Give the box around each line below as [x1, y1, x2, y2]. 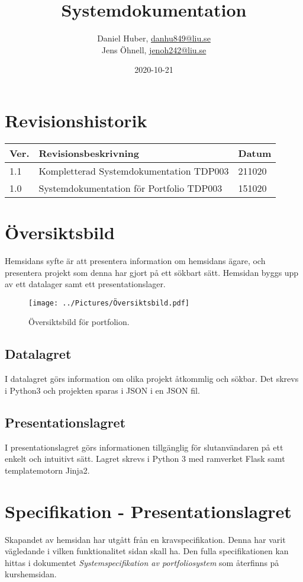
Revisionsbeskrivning [38, 146, 139, 160]
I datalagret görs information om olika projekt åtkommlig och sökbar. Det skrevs [5, 372, 299, 385]
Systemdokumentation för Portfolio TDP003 [38, 181, 223, 195]
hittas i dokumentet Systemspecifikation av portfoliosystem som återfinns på [5, 556, 279, 568]
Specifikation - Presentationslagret [5, 499, 292, 523]
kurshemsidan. [5, 568, 57, 580]
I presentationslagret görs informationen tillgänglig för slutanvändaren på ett [5, 440, 283, 453]
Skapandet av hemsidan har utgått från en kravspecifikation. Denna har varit [5, 533, 286, 545]
